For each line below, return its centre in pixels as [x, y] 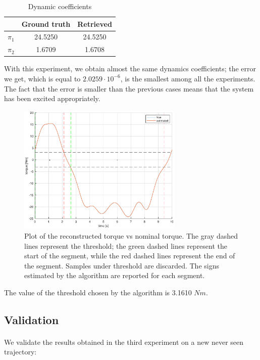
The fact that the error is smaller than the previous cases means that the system [129, 88]
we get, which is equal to [42, 78]
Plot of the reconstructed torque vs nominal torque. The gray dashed [131, 235]
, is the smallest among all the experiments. [188, 78]
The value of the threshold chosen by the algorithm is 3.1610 [98, 292]
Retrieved [95, 24]
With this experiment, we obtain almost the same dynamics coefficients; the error [130, 69]
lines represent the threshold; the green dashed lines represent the [126, 245]
